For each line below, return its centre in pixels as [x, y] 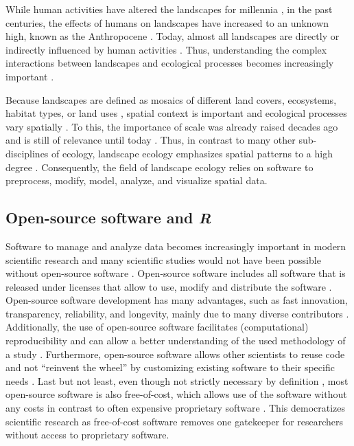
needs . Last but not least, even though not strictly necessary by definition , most [177, 380]
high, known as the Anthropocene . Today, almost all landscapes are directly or [173, 36]
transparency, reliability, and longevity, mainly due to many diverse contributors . [177, 313]
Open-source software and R [108, 218]
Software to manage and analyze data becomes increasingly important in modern [176, 246]
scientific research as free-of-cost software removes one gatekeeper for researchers [175, 421]
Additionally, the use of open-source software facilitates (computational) [157, 327]
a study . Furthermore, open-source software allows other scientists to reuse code [175, 354]
